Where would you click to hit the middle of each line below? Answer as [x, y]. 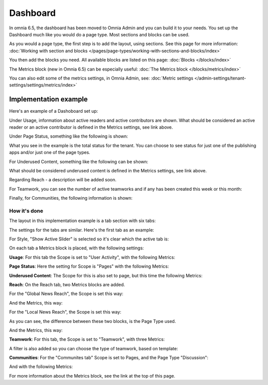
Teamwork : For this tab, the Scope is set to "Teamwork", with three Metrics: [87, 339]
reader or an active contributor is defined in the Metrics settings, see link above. [91, 127]
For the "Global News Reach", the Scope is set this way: [66, 294]
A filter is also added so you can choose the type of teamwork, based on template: [94, 348]
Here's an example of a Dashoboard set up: [54, 111]
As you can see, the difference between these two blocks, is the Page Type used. [93, 321]
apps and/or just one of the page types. [50, 153]
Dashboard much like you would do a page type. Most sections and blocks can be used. [99, 34]
